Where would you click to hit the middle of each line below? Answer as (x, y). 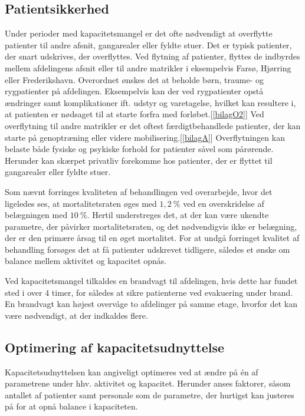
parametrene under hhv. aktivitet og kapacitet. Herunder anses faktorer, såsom (148, 383)
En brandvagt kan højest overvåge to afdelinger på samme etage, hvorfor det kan (151, 304)
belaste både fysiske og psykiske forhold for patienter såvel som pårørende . (139, 149)
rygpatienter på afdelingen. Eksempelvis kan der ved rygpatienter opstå (134, 91)
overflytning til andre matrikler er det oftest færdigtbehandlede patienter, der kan (153, 125)
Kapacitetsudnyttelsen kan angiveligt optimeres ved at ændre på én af (132, 372)
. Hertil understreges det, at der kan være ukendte (178, 215)
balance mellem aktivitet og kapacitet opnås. (86, 261)
